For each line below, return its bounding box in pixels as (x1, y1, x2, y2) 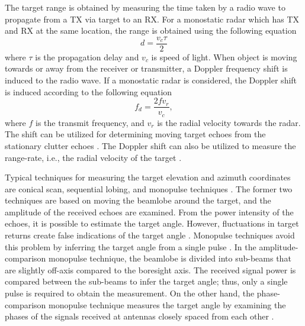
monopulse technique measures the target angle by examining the (49, 298, 286, 311)
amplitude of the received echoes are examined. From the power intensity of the (5, 205, 294, 218)
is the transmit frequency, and (36, 116, 145, 128)
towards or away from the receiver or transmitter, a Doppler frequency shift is (5, 62, 288, 75)
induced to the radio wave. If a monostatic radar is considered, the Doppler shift (5, 74, 297, 86)
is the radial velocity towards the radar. (157, 116, 301, 128)
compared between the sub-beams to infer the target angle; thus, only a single (5, 275, 288, 288)
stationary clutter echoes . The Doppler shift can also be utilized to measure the (5, 139, 296, 151)
